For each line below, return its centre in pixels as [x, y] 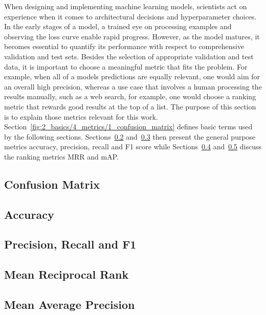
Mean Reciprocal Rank [66, 274]
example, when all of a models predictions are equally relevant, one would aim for [132, 76]
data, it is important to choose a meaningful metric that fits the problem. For [126, 66]
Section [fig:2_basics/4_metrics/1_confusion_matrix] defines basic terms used [128, 127]
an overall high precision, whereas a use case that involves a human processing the [133, 86]
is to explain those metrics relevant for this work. [81, 116]
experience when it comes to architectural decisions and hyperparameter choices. [130, 16]
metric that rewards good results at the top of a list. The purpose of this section [130, 106]
